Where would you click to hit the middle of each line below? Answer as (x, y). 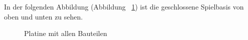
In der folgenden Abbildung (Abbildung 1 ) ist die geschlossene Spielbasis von (124, 6)
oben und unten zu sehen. (44, 16)
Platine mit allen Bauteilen (66, 33)
